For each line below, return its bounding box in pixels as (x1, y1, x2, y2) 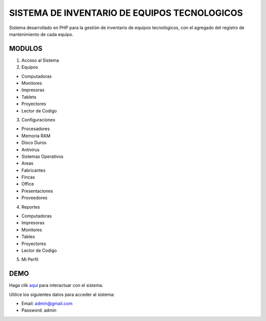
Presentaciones (21, 188, 54, 194)
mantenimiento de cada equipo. (9, 31, 73, 37)
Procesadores (21, 126, 50, 132)
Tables (21, 234, 35, 240)
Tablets (21, 94, 36, 100)
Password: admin (21, 307, 57, 313)
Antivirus (21, 146, 40, 152)
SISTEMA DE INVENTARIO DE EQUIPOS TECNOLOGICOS (9, 7, 243, 18)
